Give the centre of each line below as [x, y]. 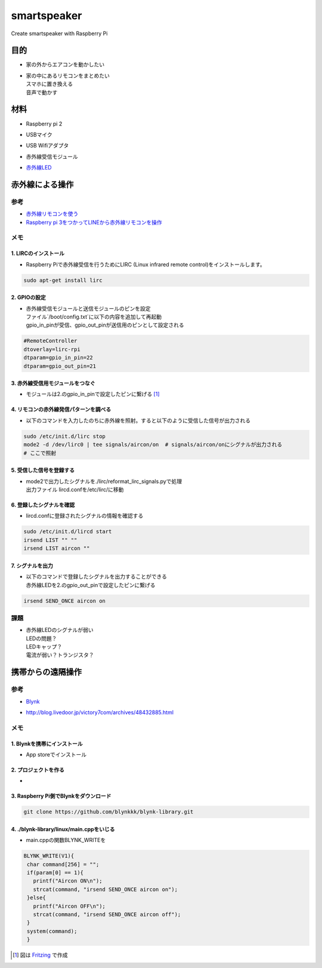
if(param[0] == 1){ [55, 873]
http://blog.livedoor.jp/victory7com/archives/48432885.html [100, 712]
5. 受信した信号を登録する [43, 470]
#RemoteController [50, 341]
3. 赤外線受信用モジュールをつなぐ [53, 383]
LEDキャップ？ [44, 647]
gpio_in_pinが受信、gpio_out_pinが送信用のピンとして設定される [105, 325]
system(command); [52, 931]
